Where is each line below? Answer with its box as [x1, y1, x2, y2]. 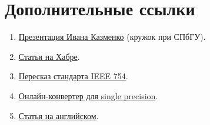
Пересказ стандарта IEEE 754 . [18, 70, 128, 82]
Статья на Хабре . [18, 50, 80, 62]
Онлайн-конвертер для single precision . [18, 89, 158, 102]
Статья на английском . [18, 109, 99, 121]
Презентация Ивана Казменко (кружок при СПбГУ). [18, 31, 206, 43]
